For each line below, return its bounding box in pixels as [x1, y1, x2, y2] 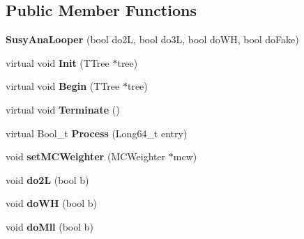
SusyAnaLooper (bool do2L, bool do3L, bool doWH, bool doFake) [6, 32, 299, 47]
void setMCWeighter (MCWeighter [6, 149, 166, 164]
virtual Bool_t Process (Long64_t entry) [6, 125, 188, 140]
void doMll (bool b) [6, 219, 94, 233]
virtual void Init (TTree [6, 55, 109, 70]
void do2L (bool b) [6, 172, 89, 187]
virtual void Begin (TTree [6, 79, 120, 93]
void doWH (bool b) [6, 196, 98, 210]
